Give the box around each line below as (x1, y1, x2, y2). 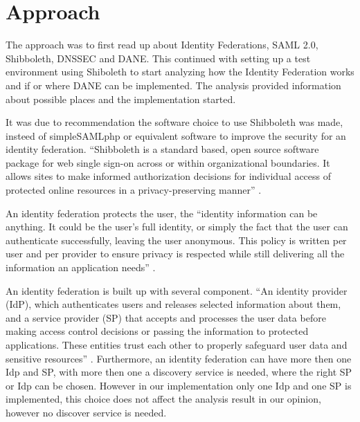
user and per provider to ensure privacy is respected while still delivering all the (6, 246, 345, 261)
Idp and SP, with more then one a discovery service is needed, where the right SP (6, 365, 352, 379)
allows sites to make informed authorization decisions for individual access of (6, 169, 332, 183)
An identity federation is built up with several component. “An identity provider (6, 283, 348, 297)
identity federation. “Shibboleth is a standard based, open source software (6, 142, 319, 156)
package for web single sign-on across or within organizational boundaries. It (6, 155, 330, 169)
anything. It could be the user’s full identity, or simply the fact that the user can (6, 219, 348, 234)
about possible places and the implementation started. (6, 91, 236, 106)
